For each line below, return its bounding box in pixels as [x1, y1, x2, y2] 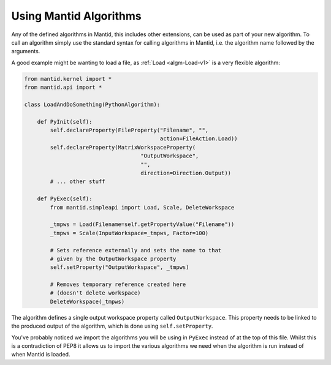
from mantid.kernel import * [24, 75, 112, 82]
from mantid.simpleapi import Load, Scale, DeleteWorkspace [50, 204, 235, 211]
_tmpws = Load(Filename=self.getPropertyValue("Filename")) [50, 221, 235, 228]
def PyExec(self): [37, 195, 93, 202]
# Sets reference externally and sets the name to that [50, 247, 222, 254]
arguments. [11, 48, 40, 55]
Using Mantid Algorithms [11, 9, 142, 23]
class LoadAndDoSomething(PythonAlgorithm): [24, 101, 161, 108]
